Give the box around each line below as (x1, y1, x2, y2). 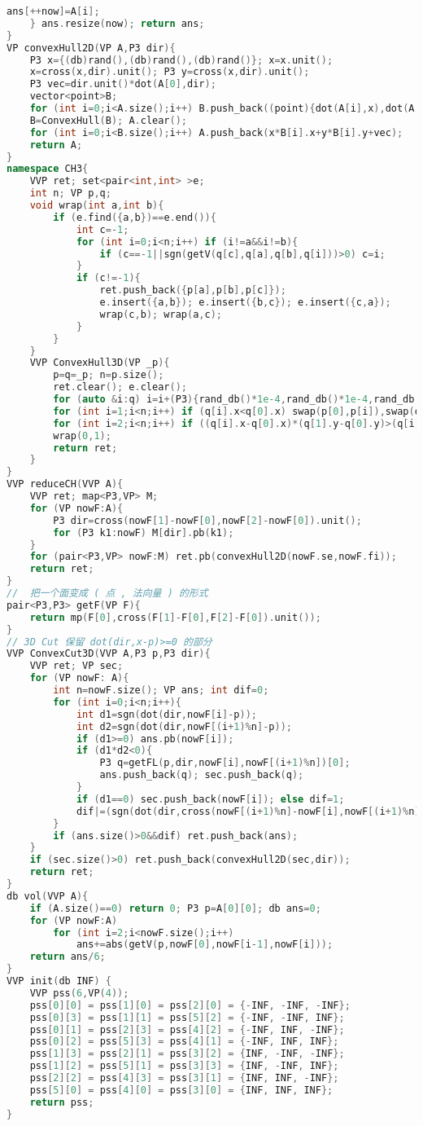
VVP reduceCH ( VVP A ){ (7, 478, 124, 490)
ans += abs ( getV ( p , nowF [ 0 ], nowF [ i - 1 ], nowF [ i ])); (76, 939, 334, 951)
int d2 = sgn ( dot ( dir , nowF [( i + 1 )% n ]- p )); (76, 720, 292, 732)
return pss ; (29, 1096, 94, 1108)
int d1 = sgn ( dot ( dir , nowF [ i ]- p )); (76, 708, 257, 720)
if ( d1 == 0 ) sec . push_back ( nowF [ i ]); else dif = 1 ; (76, 793, 345, 805)
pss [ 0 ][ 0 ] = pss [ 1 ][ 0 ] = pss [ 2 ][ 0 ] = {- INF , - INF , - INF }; (29, 999, 351, 1011)
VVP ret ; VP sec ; (29, 660, 124, 672)
